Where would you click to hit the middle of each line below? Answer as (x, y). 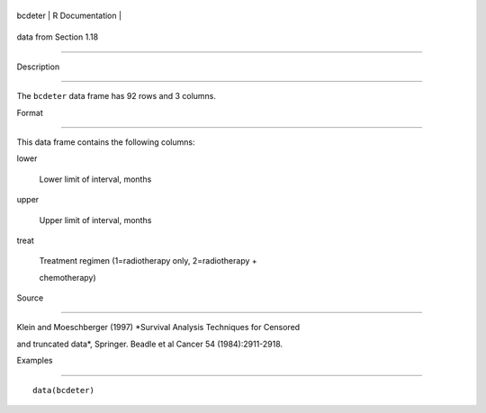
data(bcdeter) (63, 390)
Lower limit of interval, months (95, 179)
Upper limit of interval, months (95, 220)
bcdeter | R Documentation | (69, 15)
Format (30, 112)
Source (30, 298)
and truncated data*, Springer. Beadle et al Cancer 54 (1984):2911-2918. (150, 344)
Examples (35, 361)
